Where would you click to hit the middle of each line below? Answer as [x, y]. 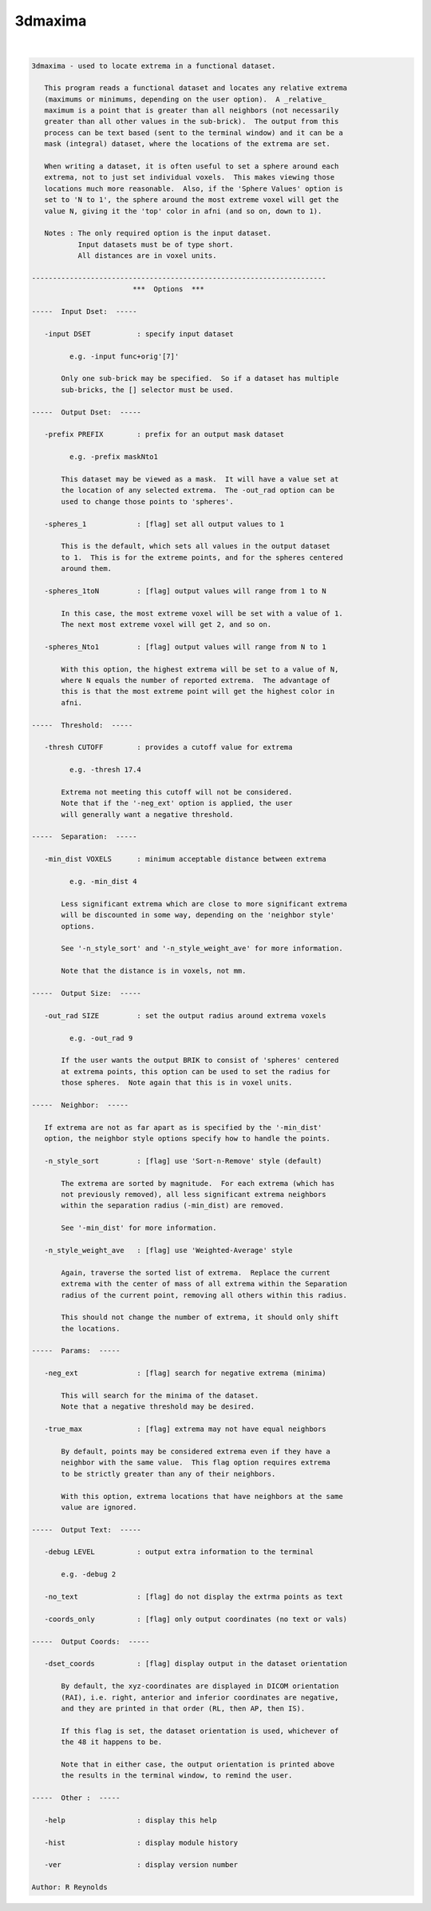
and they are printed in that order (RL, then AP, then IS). [183, 1708]
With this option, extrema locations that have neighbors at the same [202, 1496]
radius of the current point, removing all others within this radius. [204, 1295]
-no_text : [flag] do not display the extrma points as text [194, 1597]
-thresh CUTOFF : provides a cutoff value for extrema [168, 747]
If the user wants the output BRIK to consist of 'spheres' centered [200, 1061]
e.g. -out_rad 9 [101, 1038]
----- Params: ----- [76, 1351]
